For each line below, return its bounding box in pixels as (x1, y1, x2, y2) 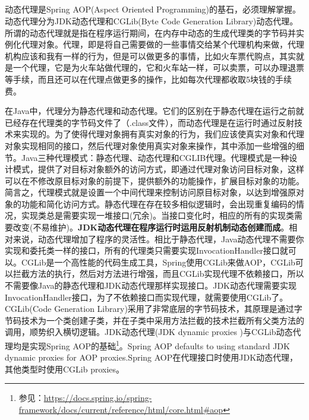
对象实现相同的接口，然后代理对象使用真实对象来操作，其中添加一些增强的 (5, 139, 296, 151)
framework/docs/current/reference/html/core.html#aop (18, 403, 223, 416)
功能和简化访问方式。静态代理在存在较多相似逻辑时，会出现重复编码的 (21, 197, 296, 210)
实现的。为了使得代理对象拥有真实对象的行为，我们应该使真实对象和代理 (21, 128, 304, 140)
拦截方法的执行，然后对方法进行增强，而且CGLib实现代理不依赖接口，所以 (12, 267, 304, 280)
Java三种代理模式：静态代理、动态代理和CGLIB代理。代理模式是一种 (21, 151, 289, 163)
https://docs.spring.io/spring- (43, 391, 152, 404)
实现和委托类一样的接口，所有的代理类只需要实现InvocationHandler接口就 (5, 244, 288, 257)
